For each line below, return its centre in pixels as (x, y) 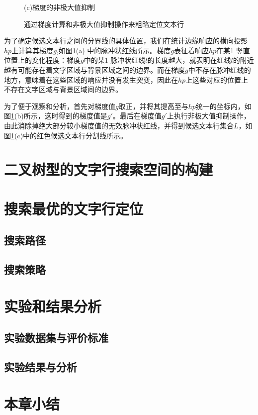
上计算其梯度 (33, 50)
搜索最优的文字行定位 (74, 208)
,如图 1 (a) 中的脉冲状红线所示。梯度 (114, 50)
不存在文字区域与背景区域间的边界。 (63, 89)
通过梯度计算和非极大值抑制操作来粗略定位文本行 (104, 24)
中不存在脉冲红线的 (219, 69)
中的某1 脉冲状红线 (115, 60)
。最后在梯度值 (137, 116)
